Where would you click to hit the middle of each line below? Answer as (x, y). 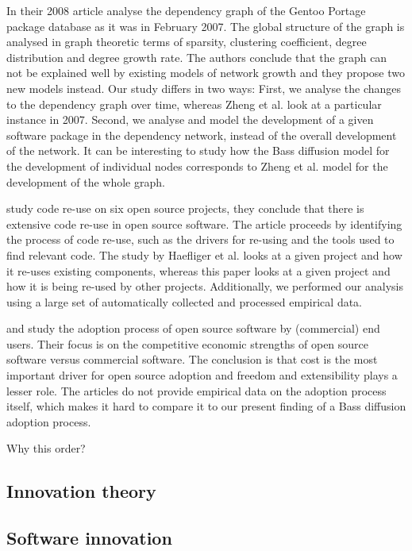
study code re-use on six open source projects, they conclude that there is (185, 208)
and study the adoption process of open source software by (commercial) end (193, 328)
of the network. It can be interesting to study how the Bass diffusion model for (198, 150)
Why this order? (46, 448)
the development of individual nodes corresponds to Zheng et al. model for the (197, 166)
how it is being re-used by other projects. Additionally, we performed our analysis (205, 286)
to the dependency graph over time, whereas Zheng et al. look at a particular (194, 104)
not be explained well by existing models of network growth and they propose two (206, 73)
